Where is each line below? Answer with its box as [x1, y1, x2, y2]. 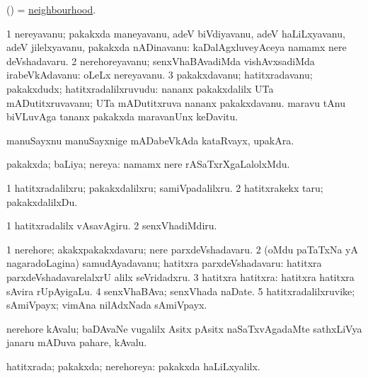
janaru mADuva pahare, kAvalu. [6, 335, 147, 350]
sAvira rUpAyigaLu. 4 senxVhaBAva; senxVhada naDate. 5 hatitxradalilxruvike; [6, 283, 355, 298]
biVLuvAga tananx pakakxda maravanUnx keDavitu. [6, 109, 238, 124]
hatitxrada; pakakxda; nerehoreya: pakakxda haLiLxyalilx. [6, 358, 260, 373]
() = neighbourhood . [6, 2, 96, 16]
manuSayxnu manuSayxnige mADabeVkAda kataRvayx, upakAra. [6, 132, 294, 147]
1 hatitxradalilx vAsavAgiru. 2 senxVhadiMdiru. [6, 218, 217, 233]
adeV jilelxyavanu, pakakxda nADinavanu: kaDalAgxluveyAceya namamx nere [6, 40, 347, 55]
